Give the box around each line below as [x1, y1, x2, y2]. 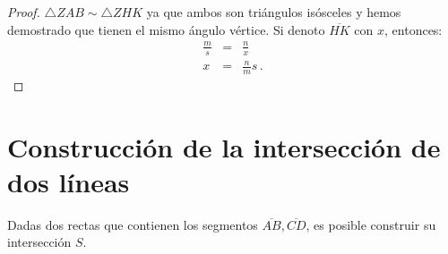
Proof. [7, 3, 40, 21]
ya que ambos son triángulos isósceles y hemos [146, 3, 401, 21]
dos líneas [7, 163, 130, 199]
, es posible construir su [306, 215, 436, 233]
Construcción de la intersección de [7, 128, 441, 165]
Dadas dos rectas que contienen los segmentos [7, 215, 258, 233]
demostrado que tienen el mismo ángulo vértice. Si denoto [7, 20, 325, 38]
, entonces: [384, 20, 443, 38]
